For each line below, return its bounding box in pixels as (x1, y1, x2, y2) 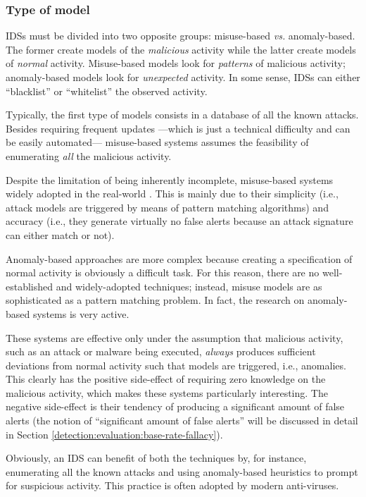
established (6, 278, 53, 293)
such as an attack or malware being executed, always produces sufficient (6, 344, 316, 359)
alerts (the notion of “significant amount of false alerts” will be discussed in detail (6, 413, 358, 428)
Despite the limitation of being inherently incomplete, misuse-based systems (6, 172, 334, 187)
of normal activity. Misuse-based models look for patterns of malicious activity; (6, 56, 346, 70)
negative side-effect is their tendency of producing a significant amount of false (6, 399, 345, 414)
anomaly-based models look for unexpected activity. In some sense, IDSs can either (6, 70, 360, 84)
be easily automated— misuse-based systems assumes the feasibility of (6, 135, 309, 149)
